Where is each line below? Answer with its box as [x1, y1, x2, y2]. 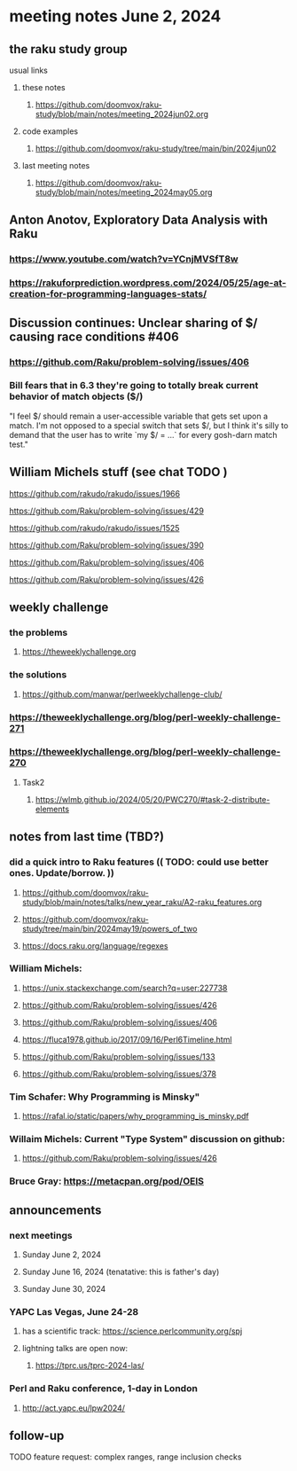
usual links [9, 65, 49, 75]
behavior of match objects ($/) [9, 390, 144, 403]
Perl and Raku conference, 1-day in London [9, 1382, 198, 1395]
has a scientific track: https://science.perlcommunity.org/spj [21, 1326, 243, 1336]
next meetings [9, 1229, 73, 1241]
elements [35, 803, 69, 814]
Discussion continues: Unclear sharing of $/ [9, 315, 258, 330]
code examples [21, 126, 78, 137]
